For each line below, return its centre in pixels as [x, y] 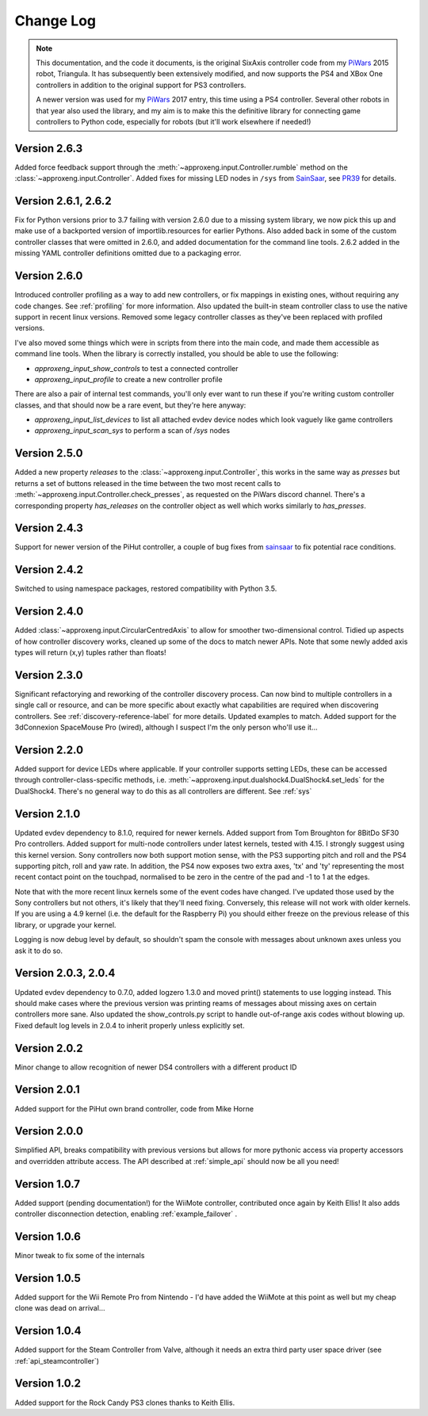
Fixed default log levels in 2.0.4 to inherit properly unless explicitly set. [130, 1025]
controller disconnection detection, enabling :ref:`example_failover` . [126, 1214]
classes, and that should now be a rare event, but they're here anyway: [130, 405]
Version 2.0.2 [49, 1048]
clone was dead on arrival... [60, 1308]
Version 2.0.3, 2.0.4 [65, 973]
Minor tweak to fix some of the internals [80, 1256]
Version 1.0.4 [48, 1331]
